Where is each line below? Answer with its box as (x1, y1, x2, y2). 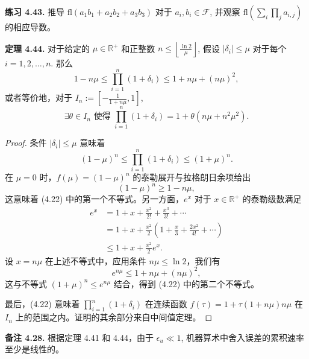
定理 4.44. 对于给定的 (5, 42, 90, 54)
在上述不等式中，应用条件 (45, 254, 146, 267)
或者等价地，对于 (5, 91, 72, 104)
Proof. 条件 (5, 136, 47, 149)
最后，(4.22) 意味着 (5, 297, 80, 310)
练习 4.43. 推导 (5, 5, 65, 17)
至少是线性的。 (5, 343, 64, 355)
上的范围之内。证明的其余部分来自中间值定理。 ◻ (15, 311, 213, 323)
